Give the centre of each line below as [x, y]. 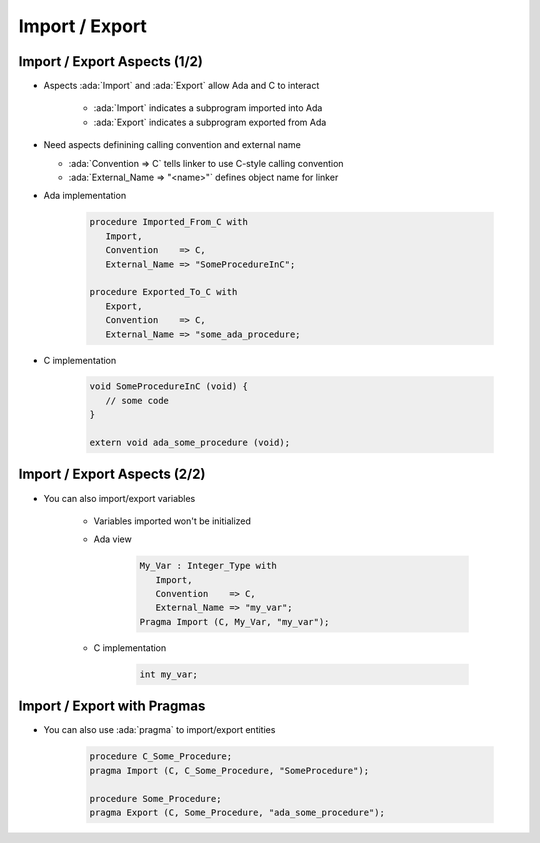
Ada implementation [85, 196]
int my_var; [169, 674]
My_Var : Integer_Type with [208, 566]
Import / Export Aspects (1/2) [111, 61]
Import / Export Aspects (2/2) [112, 474]
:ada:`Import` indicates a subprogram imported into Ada [208, 108]
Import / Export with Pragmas [112, 706]
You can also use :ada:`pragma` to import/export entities [159, 730]
